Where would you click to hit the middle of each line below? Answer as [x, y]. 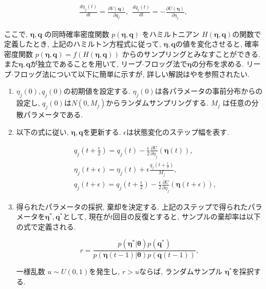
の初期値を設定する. [97, 91]
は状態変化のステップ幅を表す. [177, 131]
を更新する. [102, 131]
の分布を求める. [218, 64]
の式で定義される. [46, 226]
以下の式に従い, [42, 131]
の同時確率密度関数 [77, 34]
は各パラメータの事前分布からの [209, 91]
